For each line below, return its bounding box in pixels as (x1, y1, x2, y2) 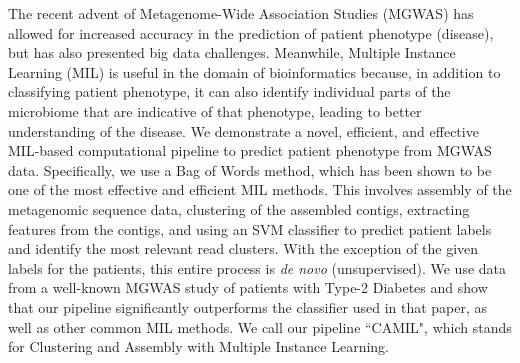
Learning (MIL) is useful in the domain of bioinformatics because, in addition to (8, 61, 501, 82)
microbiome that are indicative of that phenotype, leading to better (8, 100, 422, 121)
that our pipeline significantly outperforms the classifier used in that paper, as (8, 296, 488, 317)
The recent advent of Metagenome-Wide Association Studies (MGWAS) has (8, 3, 474, 23)
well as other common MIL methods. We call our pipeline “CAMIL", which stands (8, 316, 512, 337)
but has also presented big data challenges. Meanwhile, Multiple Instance (8, 42, 456, 63)
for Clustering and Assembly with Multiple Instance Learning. (8, 336, 389, 357)
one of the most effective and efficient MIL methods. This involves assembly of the (8, 179, 512, 200)
